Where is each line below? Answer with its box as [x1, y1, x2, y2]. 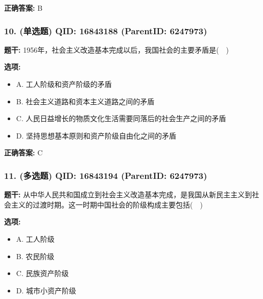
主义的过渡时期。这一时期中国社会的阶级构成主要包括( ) [11, 199, 203, 210]
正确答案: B [4, 3, 43, 13]
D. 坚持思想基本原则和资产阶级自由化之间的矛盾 [16, 130, 177, 141]
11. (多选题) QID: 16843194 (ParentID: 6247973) [4, 169, 207, 181]
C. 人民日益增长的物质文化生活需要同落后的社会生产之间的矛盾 [16, 113, 226, 124]
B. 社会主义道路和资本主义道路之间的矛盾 [16, 96, 155, 106]
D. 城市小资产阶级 [16, 285, 77, 295]
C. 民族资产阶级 [16, 268, 69, 279]
